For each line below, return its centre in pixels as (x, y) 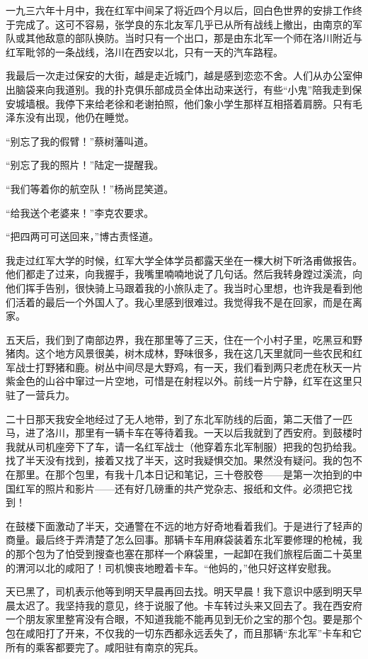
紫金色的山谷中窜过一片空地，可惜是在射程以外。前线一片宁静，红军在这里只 (184, 381)
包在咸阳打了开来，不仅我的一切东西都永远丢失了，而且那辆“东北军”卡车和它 (184, 632)
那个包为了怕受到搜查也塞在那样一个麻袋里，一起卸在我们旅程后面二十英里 (189, 553)
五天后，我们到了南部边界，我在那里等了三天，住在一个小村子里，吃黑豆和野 (184, 339)
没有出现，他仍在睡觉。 (80, 117)
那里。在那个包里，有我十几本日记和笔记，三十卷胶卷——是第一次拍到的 (184, 474)
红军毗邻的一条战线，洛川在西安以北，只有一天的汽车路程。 (144, 51)
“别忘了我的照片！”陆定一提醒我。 (85, 165)
